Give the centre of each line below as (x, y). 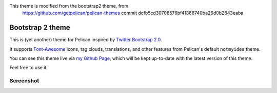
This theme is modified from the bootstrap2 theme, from (69, 6)
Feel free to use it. (29, 68)
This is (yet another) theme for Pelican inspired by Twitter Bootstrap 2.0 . (86, 40)
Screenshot (24, 81)
